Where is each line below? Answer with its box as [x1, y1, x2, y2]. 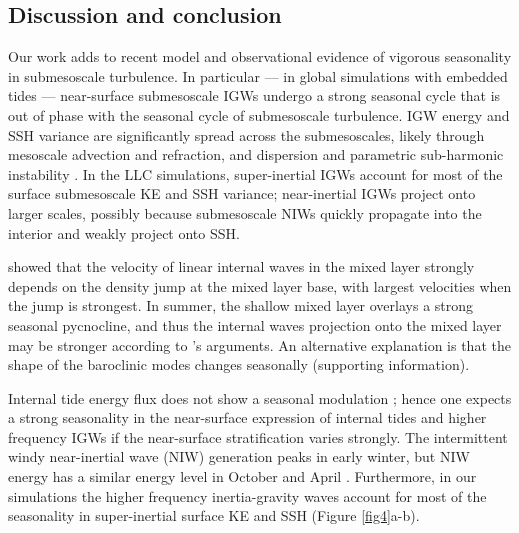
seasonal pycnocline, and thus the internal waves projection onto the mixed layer [8, 314, 502, 335]
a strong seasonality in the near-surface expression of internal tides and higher [8, 407, 487, 428]
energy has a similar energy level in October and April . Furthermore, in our [8, 466, 477, 487]
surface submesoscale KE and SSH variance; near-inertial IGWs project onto [8, 183, 476, 204]
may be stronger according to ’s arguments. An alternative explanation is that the [8, 334, 511, 355]
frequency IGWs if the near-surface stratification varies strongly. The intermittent [8, 426, 508, 447]
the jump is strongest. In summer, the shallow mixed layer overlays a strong [8, 295, 474, 316]
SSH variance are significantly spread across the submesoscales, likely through [8, 124, 485, 145]
